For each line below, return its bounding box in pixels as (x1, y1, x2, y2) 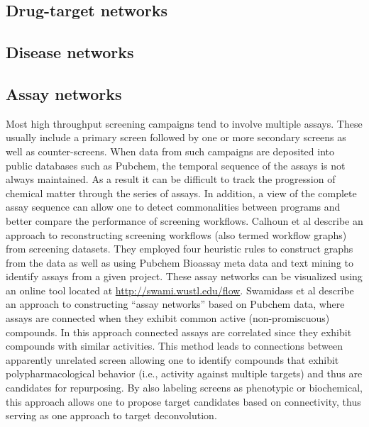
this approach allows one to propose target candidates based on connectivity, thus (6, 394, 361, 409)
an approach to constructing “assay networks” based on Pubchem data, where (6, 296, 345, 311)
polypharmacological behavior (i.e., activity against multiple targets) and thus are (6, 366, 363, 381)
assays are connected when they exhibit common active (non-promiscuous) (6, 311, 330, 326)
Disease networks (6, 41, 134, 63)
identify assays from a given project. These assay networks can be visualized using (6, 269, 363, 284)
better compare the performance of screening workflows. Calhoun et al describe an (6, 213, 363, 228)
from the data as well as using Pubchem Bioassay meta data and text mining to (6, 255, 353, 270)
